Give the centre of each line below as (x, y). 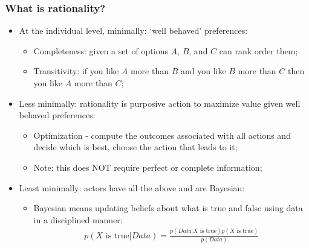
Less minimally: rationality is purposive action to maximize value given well (160, 103)
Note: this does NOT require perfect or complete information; (148, 167)
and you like (203, 71)
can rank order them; (259, 50)
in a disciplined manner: (78, 219)
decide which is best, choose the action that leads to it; (135, 147)
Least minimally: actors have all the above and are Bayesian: (132, 187)
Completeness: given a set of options (101, 50)
